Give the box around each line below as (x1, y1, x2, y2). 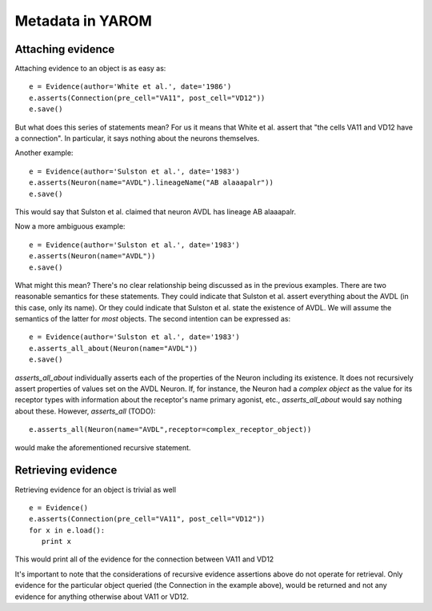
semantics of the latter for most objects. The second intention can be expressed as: (14, 314, 291, 324)
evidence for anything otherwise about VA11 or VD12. (14, 592, 190, 601)
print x (41, 537, 72, 546)
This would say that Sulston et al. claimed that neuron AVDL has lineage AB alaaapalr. (14, 206, 296, 216)
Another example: (14, 148, 74, 158)
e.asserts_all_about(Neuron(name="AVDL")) (29, 344, 198, 353)
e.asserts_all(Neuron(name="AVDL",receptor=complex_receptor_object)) (29, 425, 312, 434)
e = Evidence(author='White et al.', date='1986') (29, 82, 232, 91)
